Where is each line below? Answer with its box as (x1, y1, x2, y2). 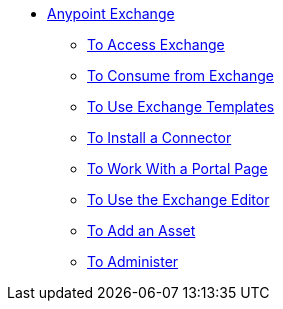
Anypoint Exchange (47, 5, 175, 22)
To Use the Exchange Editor (87, 191, 270, 208)
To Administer (87, 253, 179, 270)
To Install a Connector (87, 129, 232, 146)
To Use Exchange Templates (87, 98, 275, 115)
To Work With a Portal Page (87, 160, 268, 177)
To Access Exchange (87, 36, 225, 53)
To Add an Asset (87, 222, 196, 239)
